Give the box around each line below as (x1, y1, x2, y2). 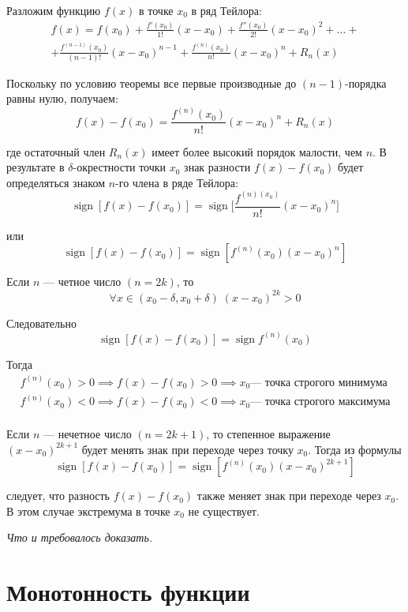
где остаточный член (6, 143, 106, 160)
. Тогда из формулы (308, 441, 402, 457)
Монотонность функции (6, 576, 250, 608)
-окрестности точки (73, 159, 167, 175)
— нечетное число (43, 426, 132, 442)
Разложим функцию (6, 2, 101, 18)
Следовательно (6, 314, 77, 331)
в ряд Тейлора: (191, 2, 262, 18)
